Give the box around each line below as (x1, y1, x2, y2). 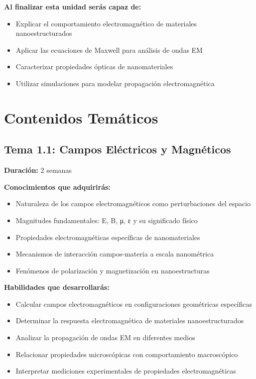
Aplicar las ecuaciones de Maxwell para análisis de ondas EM (15, 44, 203, 55)
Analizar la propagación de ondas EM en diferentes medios (15, 332, 195, 343)
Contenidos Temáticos (4, 107, 158, 127)
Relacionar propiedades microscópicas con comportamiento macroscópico (15, 349, 238, 359)
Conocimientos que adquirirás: (4, 181, 111, 192)
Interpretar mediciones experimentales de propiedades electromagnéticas (15, 366, 236, 376)
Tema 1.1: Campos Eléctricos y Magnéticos (4, 141, 231, 157)
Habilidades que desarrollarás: (4, 282, 110, 292)
